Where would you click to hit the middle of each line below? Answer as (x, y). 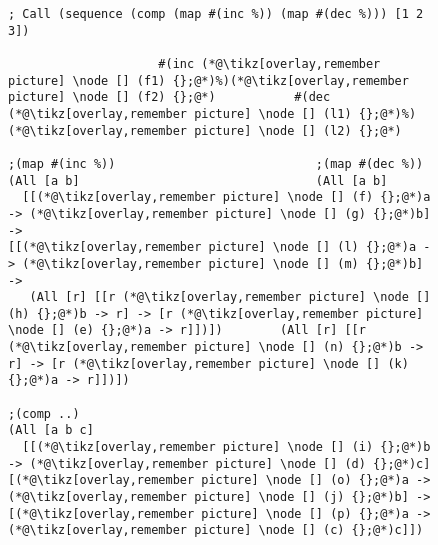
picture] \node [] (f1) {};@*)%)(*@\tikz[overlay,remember (208, 80)
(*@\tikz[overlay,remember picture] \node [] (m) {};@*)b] (223, 263)
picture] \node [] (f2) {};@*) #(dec (169, 97)
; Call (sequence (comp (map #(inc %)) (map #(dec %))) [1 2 (216, 14)
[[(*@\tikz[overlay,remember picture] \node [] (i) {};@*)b (226, 447)
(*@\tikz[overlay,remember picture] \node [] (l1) (180, 113)
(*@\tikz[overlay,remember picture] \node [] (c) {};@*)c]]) (216, 530)
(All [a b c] (51, 430)
